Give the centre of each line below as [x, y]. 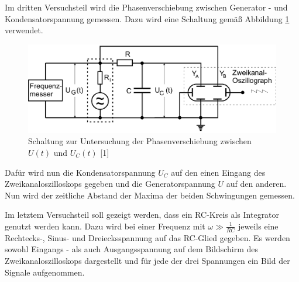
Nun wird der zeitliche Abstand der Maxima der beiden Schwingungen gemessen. [150, 195]
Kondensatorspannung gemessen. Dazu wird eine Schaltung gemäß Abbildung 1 [147, 18]
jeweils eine [258, 226]
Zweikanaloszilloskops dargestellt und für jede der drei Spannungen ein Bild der [147, 260]
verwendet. [24, 30]
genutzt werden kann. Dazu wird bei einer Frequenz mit [105, 226]
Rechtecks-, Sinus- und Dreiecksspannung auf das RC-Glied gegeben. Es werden [147, 237]
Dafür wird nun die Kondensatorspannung [80, 172]
